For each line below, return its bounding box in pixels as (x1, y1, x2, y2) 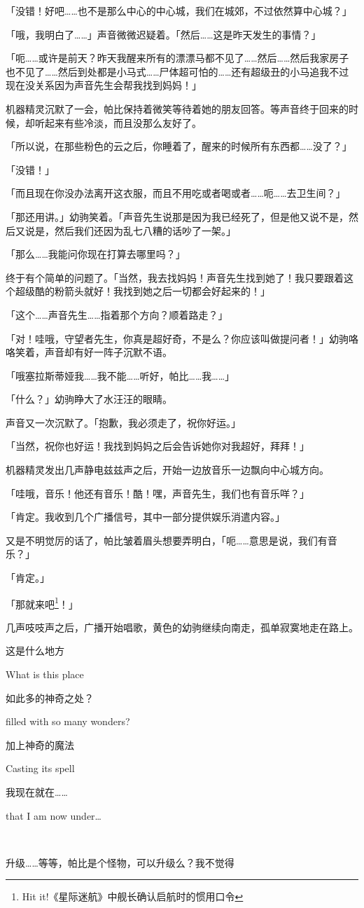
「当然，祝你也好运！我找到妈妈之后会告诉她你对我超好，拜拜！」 (6, 439, 309, 453)
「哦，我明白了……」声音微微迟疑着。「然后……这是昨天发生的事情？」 (6, 27, 321, 41)
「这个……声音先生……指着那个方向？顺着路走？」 (6, 307, 228, 322)
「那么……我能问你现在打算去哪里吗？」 (6, 247, 185, 261)
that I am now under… (6, 808, 101, 823)
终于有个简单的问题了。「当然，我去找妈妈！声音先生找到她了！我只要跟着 (6, 270, 344, 284)
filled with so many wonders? (6, 714, 130, 729)
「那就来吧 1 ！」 (6, 594, 78, 611)
